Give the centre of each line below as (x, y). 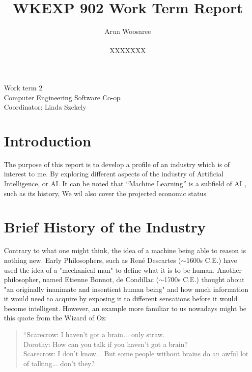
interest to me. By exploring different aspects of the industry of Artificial (114, 174)
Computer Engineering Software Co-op (62, 97)
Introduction (48, 140)
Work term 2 (23, 87)
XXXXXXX (128, 50)
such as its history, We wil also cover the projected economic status (105, 193)
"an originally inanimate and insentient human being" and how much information (126, 289)
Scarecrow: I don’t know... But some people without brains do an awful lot (136, 354)
